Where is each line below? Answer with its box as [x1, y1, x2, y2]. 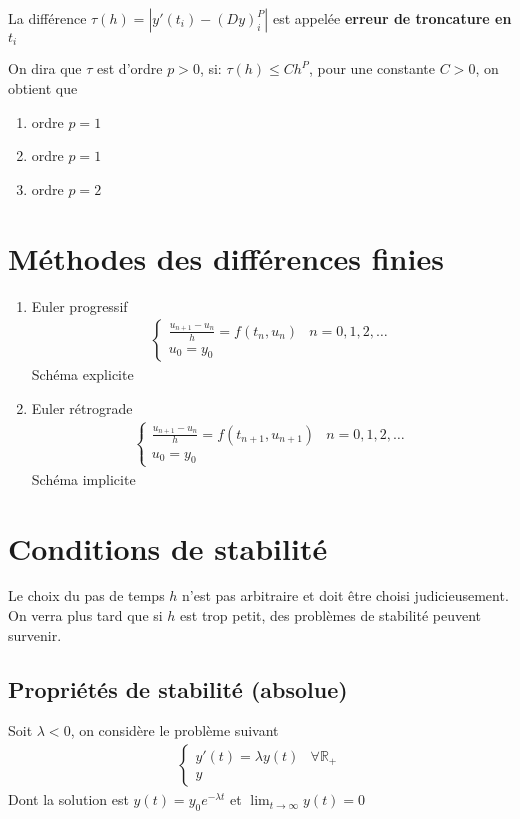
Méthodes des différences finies [8, 237, 444, 278]
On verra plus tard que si [8, 605, 163, 626]
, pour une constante [308, 58, 436, 79]
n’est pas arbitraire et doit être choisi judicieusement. [182, 585, 509, 606]
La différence [8, 8, 87, 28]
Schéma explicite [31, 364, 134, 385]
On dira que [8, 58, 82, 79]
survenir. [8, 624, 62, 645]
